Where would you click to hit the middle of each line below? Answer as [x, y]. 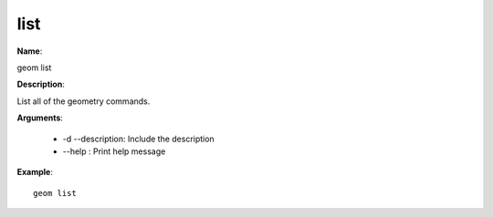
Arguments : [40, 118]
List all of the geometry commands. [84, 101]
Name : [30, 51]
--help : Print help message [114, 151]
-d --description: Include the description [138, 139]
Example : [35, 172]
